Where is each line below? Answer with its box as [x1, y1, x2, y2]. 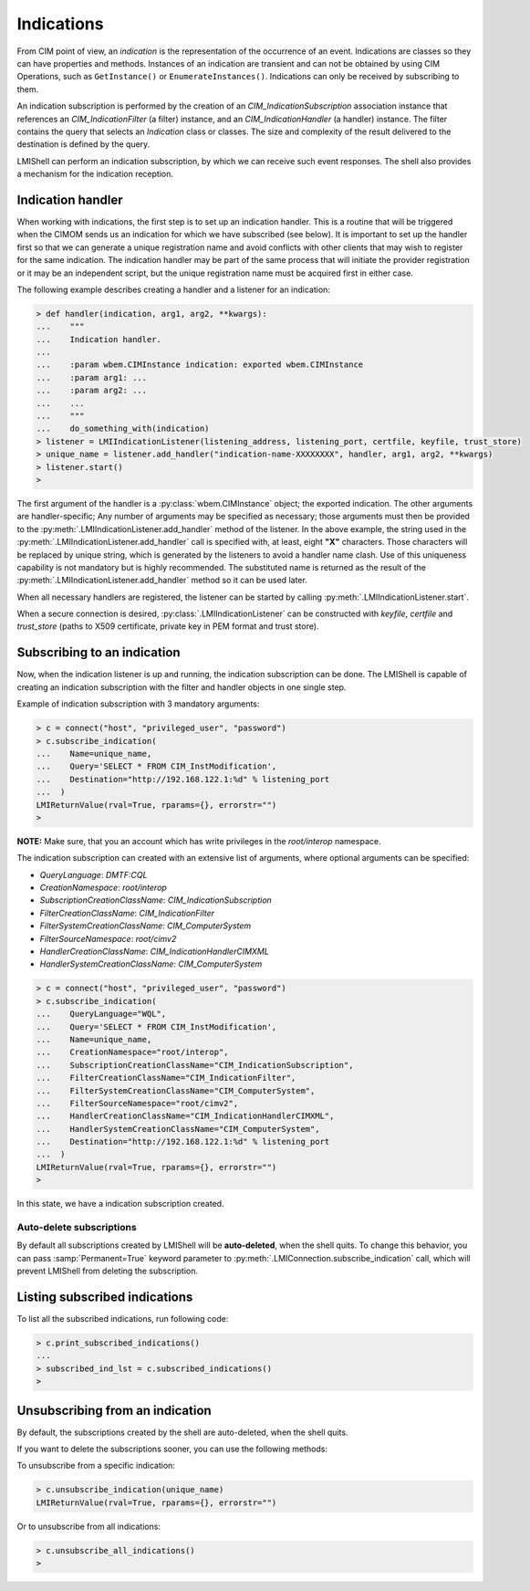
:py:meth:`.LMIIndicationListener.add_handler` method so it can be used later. [16, 575, 307, 586]
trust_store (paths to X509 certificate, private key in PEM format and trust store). [16, 621, 319, 632]
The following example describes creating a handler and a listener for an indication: [16, 284, 330, 295]
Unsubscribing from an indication [16, 1402, 212, 1418]
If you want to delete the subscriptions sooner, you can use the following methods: [16, 1443, 328, 1455]
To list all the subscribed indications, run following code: [16, 1314, 229, 1324]
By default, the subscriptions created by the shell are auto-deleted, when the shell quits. [16, 1427, 348, 1438]
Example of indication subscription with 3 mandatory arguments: [16, 698, 260, 709]
